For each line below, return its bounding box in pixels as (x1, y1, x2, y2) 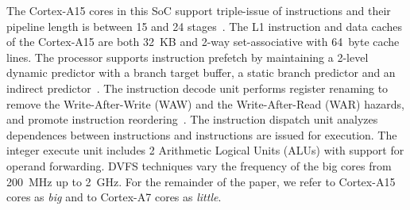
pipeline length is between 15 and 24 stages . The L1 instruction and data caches (6, 17, 402, 34)
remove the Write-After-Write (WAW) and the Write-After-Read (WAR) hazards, (6, 95, 404, 112)
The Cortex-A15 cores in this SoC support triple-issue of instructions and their (6, 2, 391, 18)
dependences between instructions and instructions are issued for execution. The (6, 126, 397, 143)
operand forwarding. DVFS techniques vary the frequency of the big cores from (6, 157, 392, 174)
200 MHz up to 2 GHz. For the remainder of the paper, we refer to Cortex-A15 (6, 173, 396, 189)
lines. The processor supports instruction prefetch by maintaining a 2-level (6, 48, 369, 65)
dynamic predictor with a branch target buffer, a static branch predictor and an (6, 64, 396, 81)
